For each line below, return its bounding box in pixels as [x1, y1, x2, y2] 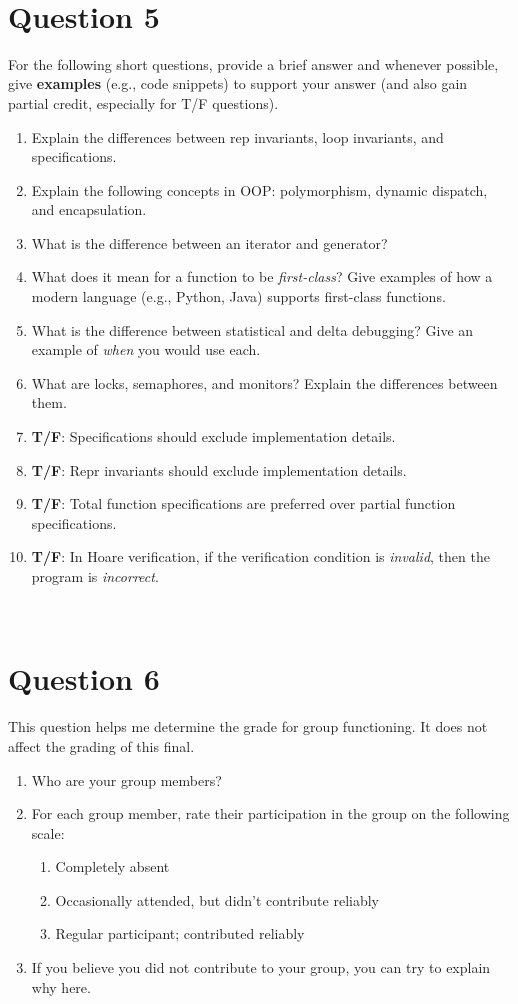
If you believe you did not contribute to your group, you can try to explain [31, 957, 491, 978]
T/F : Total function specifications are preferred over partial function [31, 493, 456, 514]
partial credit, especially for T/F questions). [8, 92, 279, 113]
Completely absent [55, 856, 170, 877]
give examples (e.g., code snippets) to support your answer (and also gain [8, 73, 468, 94]
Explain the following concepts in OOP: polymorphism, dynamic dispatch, [31, 179, 488, 200]
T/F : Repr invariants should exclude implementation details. [31, 459, 407, 480]
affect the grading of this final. [8, 735, 195, 756]
